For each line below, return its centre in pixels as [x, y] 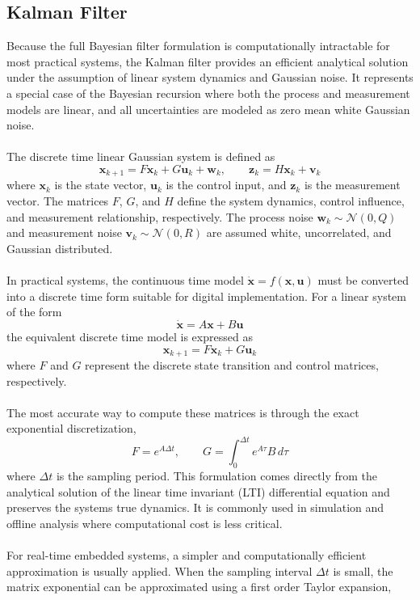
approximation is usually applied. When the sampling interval [160, 570]
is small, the [363, 570]
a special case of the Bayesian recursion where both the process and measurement [208, 93]
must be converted [363, 279]
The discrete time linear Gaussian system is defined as [141, 156]
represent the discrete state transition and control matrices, [232, 365]
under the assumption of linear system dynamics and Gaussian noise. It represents [210, 77]
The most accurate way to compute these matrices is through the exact [183, 412]
